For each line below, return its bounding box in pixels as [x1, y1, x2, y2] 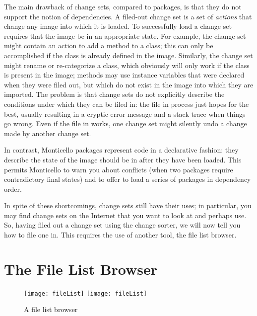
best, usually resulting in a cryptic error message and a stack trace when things [4, 108, 246, 119]
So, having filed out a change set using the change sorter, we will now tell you [4, 220, 241, 230]
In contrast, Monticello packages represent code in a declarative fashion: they [4, 145, 239, 155]
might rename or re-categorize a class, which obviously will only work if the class [4, 60, 250, 70]
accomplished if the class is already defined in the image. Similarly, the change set [4, 50, 253, 60]
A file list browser [24, 304, 78, 315]
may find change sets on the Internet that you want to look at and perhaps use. [4, 210, 247, 220]
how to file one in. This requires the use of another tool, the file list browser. [4, 230, 237, 240]
